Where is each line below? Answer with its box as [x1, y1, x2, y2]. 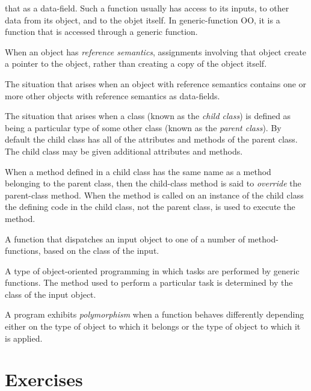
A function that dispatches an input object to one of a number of [5, 232, 245, 245]
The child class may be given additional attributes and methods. [5, 144, 243, 157]
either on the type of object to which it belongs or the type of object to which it [5, 320, 301, 333]
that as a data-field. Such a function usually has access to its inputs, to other [5, 2, 289, 14]
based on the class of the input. [43, 244, 159, 257]
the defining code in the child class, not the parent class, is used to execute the [5, 200, 295, 213]
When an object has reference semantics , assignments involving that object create [5, 45, 307, 58]
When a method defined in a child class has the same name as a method [5, 165, 271, 177]
